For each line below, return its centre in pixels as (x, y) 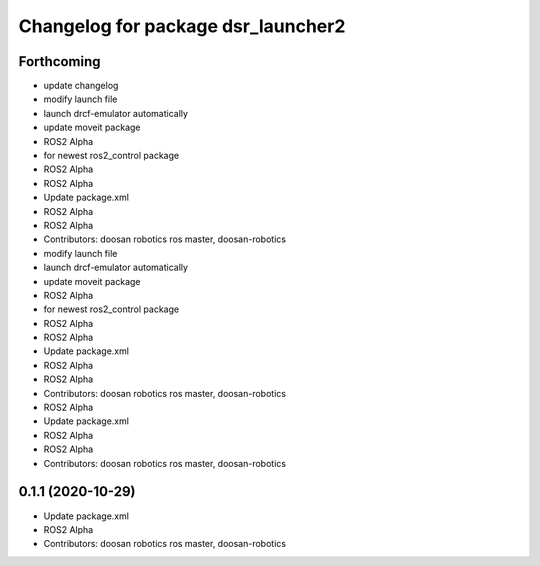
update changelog (81, 86)
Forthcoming (59, 61)
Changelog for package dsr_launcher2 (182, 26)
